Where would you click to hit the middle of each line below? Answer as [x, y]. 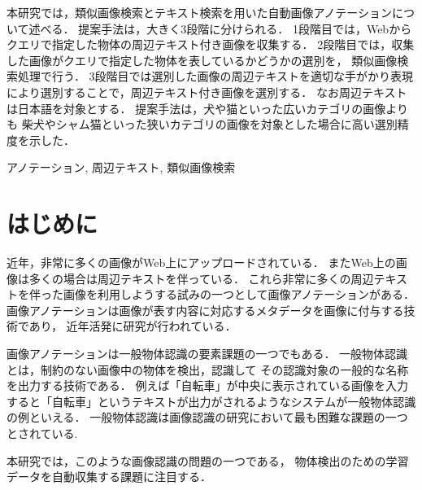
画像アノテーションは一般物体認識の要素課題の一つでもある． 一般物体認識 [207, 354]
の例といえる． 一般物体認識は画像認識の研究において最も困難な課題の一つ [207, 417]
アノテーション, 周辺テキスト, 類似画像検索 [121, 167]
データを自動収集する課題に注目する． [109, 477]
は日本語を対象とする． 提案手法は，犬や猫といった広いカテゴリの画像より [207, 108]
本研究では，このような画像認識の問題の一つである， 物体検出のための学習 [208, 460]
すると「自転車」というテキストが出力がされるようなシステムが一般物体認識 [211, 401]
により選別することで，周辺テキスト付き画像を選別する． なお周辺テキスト [207, 92]
